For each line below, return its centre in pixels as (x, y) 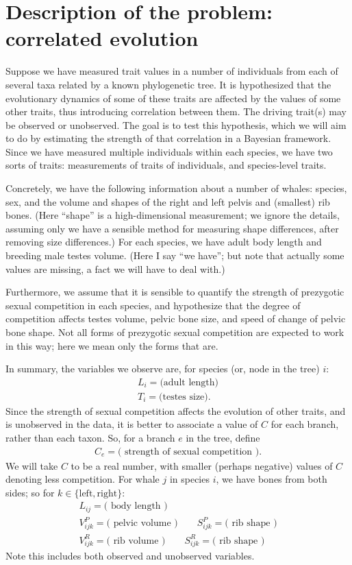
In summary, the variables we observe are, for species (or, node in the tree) (163, 369)
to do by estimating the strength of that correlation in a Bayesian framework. (168, 138)
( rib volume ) (136, 541)
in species (189, 479)
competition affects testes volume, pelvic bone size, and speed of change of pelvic (176, 318)
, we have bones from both (272, 479)
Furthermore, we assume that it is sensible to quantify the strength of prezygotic (175, 292)
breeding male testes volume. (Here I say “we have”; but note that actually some (175, 255)
